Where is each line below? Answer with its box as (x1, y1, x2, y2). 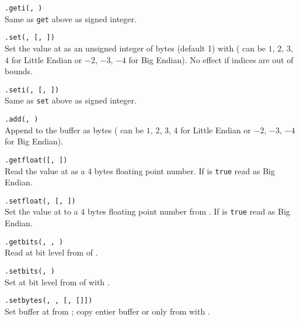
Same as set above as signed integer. (5, 94, 137, 106)
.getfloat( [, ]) (5, 156, 68, 164)
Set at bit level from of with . (5, 275, 110, 288)
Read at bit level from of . (5, 246, 98, 258)
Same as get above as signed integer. (5, 12, 137, 25)
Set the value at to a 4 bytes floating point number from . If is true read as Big (5, 205, 290, 218)
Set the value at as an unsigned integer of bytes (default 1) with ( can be (5, 42, 266, 54)
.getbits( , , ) (5, 237, 64, 246)
